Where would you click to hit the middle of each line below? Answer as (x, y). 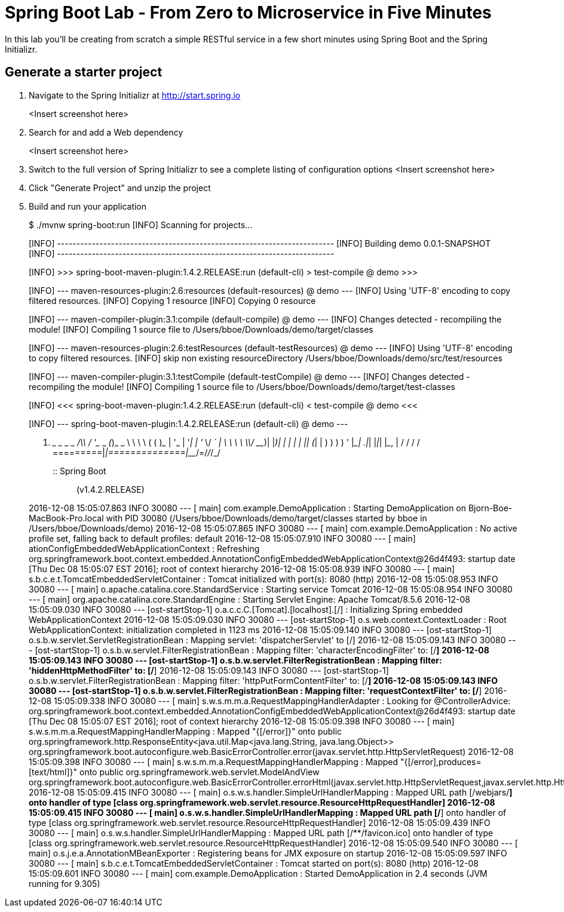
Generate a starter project (84, 72)
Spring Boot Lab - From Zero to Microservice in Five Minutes (248, 13)
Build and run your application (88, 206)
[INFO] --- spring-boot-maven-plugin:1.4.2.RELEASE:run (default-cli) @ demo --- (188, 423)
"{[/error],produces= (441, 761)
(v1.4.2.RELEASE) (111, 489)
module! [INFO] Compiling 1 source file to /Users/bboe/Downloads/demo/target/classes (201, 329)
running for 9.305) (65, 883)
